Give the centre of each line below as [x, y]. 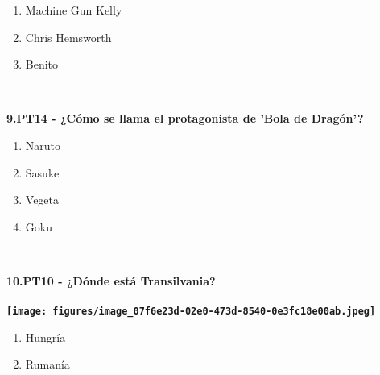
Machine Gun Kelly [74, 10]
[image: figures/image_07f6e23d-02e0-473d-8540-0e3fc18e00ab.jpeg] [191, 312]
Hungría [45, 337]
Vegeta [42, 200]
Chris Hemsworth [68, 37]
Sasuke [42, 172]
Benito [42, 64]
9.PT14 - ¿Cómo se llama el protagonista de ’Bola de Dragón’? [185, 118]
